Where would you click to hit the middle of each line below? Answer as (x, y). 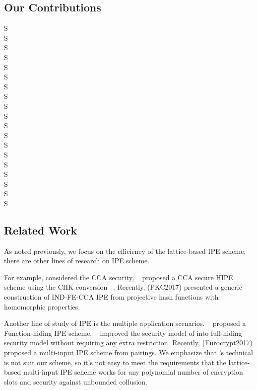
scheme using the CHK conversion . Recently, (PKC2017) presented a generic (123, 287)
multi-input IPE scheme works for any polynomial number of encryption (133, 372)
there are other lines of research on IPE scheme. (77, 261)
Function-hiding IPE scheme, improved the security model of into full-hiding (123, 333)
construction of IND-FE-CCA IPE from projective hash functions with (111, 297)
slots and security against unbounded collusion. (76, 381)
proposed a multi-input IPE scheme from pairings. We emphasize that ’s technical (128, 352)
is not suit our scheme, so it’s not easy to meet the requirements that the (115, 362)
